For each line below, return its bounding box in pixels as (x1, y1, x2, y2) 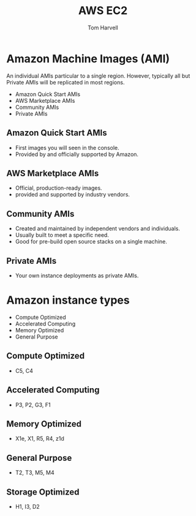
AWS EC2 (78, 4, 128, 18)
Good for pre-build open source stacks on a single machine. (15, 238, 167, 245)
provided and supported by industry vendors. (15, 191, 130, 198)
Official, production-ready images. (15, 184, 102, 192)
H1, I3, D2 (15, 503, 40, 510)
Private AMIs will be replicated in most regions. (6, 78, 125, 86)
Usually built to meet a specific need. (15, 231, 109, 239)
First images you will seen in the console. (15, 144, 119, 151)
